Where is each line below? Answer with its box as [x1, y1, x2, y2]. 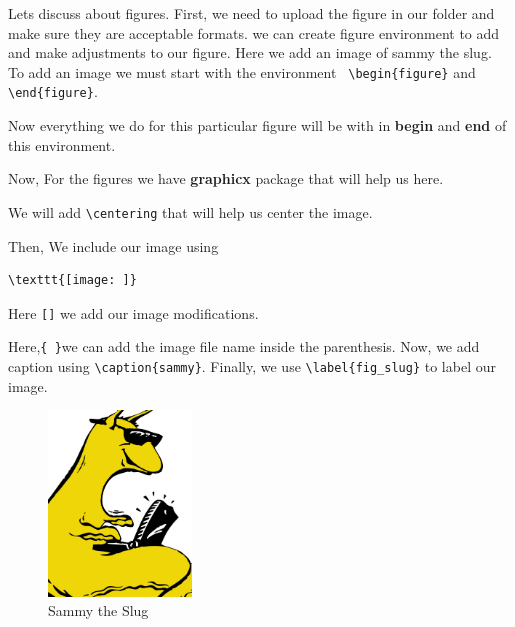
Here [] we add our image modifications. [8, 302, 259, 323]
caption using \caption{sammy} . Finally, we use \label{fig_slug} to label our [8, 356, 496, 377]
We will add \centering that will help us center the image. [8, 201, 373, 222]
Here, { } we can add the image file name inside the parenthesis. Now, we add [8, 336, 480, 357]
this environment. [8, 134, 116, 155]
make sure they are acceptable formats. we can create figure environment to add [8, 22, 500, 43]
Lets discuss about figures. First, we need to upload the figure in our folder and [8, 3, 495, 23]
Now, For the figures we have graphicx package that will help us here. [8, 168, 444, 189]
